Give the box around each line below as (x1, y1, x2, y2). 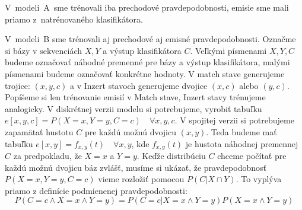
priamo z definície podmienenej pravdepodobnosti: (5, 184, 187, 196)
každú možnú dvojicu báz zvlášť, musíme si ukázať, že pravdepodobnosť (5, 161, 266, 173)
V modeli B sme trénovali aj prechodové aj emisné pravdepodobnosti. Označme (5, 33, 296, 45)
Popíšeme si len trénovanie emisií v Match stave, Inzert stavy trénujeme (5, 91, 266, 103)
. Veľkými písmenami (190, 44, 267, 56)
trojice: (5, 79, 30, 91)
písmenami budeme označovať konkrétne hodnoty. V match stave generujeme (5, 67, 285, 79)
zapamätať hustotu (5, 125, 74, 138)
